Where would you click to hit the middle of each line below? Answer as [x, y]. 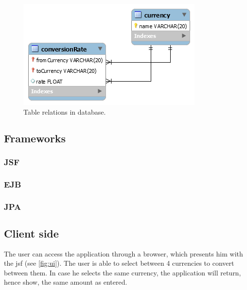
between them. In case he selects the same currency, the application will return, [123, 272]
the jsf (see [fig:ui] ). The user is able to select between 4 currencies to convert [119, 263]
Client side [31, 233]
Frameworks [35, 138]
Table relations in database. [65, 111]
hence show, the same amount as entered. [66, 282]
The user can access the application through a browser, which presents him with [123, 253]
